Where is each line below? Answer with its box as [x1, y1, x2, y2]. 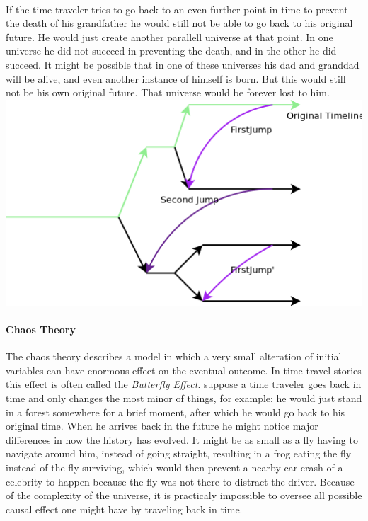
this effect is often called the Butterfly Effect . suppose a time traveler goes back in [6, 377, 362, 391]
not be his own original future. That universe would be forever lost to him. [6, 85, 330, 100]
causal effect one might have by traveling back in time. [6, 501, 243, 516]
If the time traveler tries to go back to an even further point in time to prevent [6, 1, 348, 16]
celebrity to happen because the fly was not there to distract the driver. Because [6, 474, 355, 488]
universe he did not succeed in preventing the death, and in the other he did [6, 43, 337, 58]
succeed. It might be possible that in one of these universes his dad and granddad [6, 57, 360, 71]
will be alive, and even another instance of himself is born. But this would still [6, 71, 346, 86]
